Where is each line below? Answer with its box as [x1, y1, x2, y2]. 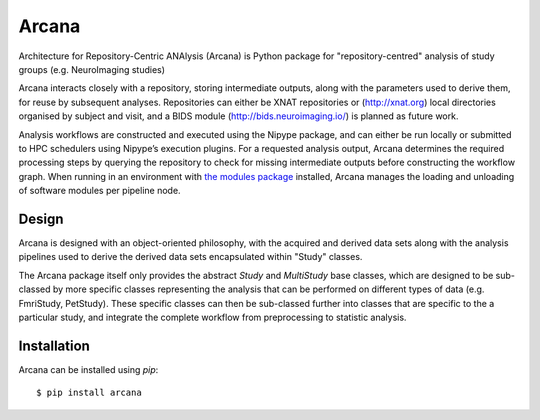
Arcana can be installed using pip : [18, 363, 159, 375]
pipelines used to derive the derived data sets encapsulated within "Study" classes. [18, 251, 363, 263]
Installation [18, 337, 90, 354]
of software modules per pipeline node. [18, 185, 181, 197]
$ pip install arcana [36, 387, 142, 399]
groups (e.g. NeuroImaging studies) [18, 63, 165, 75]
